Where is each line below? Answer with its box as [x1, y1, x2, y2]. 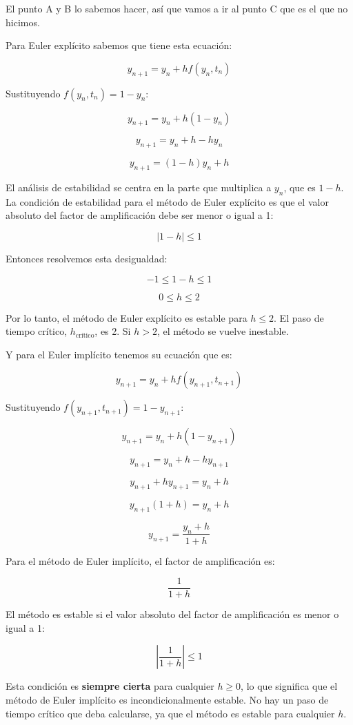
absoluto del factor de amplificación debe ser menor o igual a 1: [6, 208, 274, 222]
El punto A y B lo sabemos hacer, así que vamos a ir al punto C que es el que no [6, 1, 348, 15]
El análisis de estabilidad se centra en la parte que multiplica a [6, 180, 272, 194]
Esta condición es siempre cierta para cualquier [6, 679, 214, 693]
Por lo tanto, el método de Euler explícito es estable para [6, 310, 248, 325]
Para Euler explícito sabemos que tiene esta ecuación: [6, 38, 232, 52]
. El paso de [274, 310, 324, 325]
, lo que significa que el [241, 679, 338, 693]
